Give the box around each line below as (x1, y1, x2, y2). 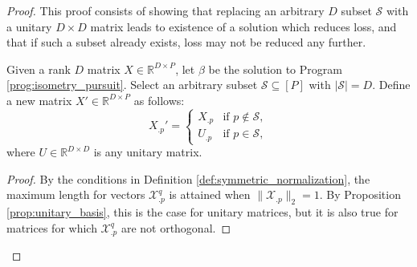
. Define (372, 76, 411, 93)
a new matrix (6, 91, 72, 108)
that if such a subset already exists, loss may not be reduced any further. (6, 34, 366, 51)
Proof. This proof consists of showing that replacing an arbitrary (6, 2, 325, 18)
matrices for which (6, 219, 97, 236)
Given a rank (6, 60, 71, 77)
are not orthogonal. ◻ (121, 219, 231, 236)
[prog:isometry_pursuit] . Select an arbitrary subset (6, 76, 258, 93)
